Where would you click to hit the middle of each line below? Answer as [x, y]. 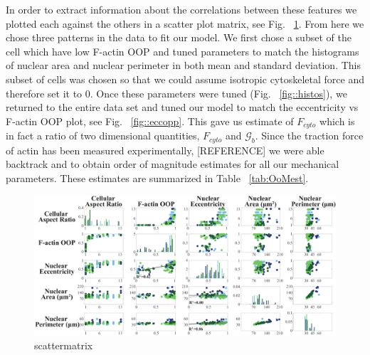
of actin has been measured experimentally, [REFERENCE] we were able [165, 150]
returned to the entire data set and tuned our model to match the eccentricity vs [182, 107]
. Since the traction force [309, 136]
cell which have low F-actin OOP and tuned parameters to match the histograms [183, 51]
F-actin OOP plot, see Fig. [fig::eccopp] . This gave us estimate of [150, 121]
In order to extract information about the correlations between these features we [181, 9]
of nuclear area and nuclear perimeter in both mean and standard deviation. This [183, 65]
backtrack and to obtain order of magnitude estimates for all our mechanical [173, 164]
